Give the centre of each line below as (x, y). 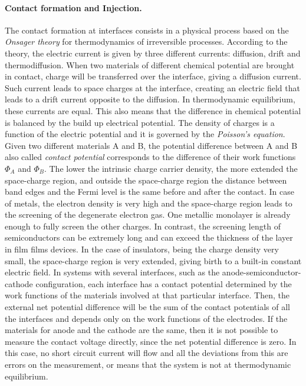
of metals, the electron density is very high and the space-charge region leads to (149, 203)
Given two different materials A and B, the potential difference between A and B (151, 145)
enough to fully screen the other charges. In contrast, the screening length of (143, 226)
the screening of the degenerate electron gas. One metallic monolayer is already (148, 214)
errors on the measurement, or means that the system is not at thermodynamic (148, 365)
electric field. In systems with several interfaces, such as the (112, 272)
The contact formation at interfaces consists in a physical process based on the (147, 30)
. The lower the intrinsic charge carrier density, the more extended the (171, 168)
